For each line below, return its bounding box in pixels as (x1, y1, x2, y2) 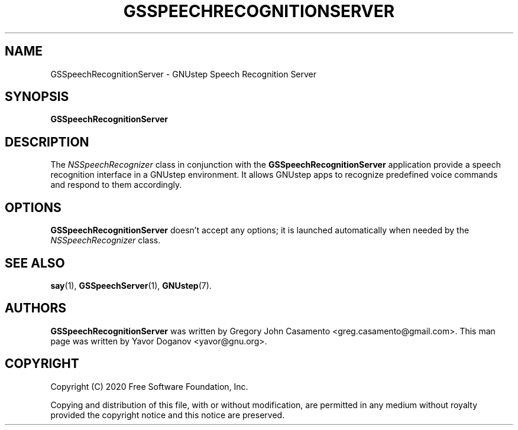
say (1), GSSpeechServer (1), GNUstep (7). (50, 280, 212, 291)
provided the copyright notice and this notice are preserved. (50, 409, 285, 420)
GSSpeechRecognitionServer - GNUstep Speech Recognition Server (50, 69, 317, 79)
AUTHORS (5, 301, 67, 316)
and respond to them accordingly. (50, 180, 182, 190)
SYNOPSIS (5, 89, 69, 105)
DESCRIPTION (5, 134, 89, 149)
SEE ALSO (5, 255, 65, 271)
